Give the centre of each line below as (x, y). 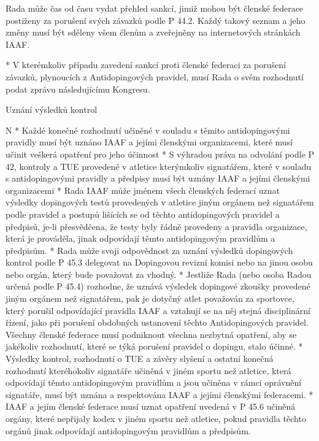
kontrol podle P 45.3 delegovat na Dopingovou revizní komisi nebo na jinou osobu (159, 262)
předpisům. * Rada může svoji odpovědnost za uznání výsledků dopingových (149, 250)
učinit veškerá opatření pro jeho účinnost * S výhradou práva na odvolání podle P (160, 154)
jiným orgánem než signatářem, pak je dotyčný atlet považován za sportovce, (150, 298)
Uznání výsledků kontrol (52, 109)
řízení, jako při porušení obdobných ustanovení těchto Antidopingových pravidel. (157, 322)
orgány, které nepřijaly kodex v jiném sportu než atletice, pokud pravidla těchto (156, 418)
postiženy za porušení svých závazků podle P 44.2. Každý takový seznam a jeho (156, 20)
